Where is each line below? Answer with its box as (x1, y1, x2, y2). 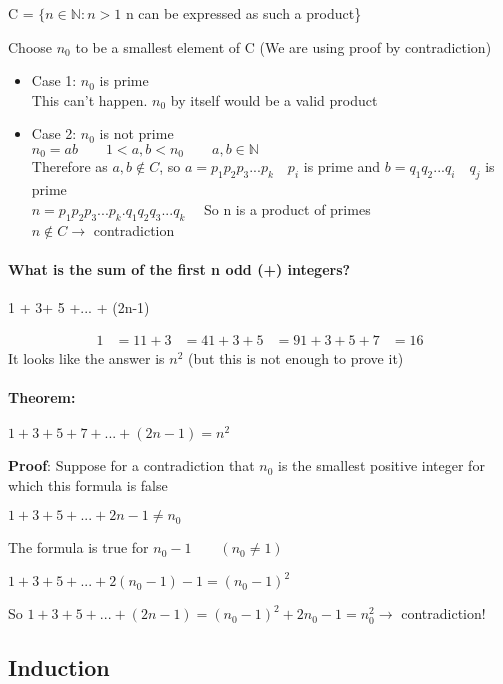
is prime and (303, 156, 381, 177)
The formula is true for (8, 537, 149, 558)
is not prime (99, 123, 174, 144)
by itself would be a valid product (170, 89, 378, 110)
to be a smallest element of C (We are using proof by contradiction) (75, 36, 492, 57)
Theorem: (8, 386, 76, 407)
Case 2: (31, 123, 77, 144)
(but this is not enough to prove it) (188, 347, 404, 368)
